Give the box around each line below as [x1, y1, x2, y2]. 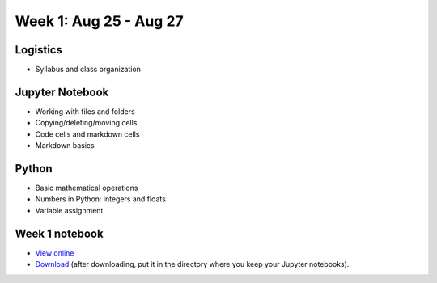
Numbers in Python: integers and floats [35, 194, 166, 204]
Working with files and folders [35, 106, 135, 116]
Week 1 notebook [15, 226, 104, 240]
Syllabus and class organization [35, 65, 142, 74]
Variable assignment [35, 205, 104, 215]
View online [35, 247, 74, 258]
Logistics [15, 43, 62, 57]
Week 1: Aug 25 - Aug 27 [15, 12, 184, 30]
